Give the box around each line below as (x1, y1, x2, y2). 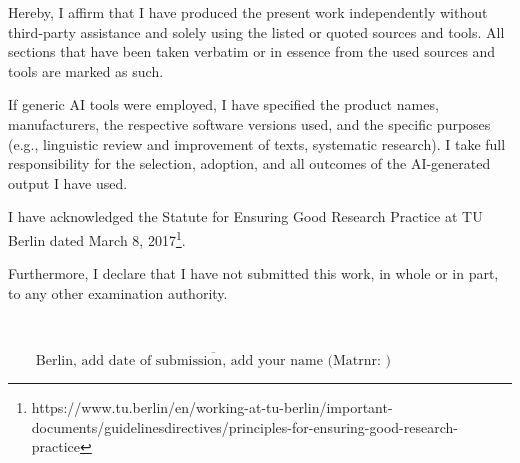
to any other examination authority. (8, 282, 228, 303)
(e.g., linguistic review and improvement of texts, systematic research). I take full (8, 133, 506, 154)
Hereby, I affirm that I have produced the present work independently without (8, 2, 488, 22)
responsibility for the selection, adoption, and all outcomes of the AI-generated (8, 153, 491, 174)
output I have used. (8, 172, 128, 193)
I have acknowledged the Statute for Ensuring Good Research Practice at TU (8, 206, 483, 227)
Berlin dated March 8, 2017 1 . (8, 226, 186, 250)
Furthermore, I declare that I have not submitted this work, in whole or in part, (8, 263, 499, 284)
